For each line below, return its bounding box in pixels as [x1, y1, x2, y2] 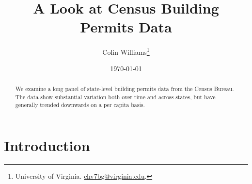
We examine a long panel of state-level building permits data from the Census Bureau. [15, 84, 234, 92]
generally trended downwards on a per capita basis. [15, 101, 145, 109]
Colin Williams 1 [102, 46, 150, 57]
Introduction [4, 135, 90, 155]
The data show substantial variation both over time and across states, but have [15, 92, 216, 101]
